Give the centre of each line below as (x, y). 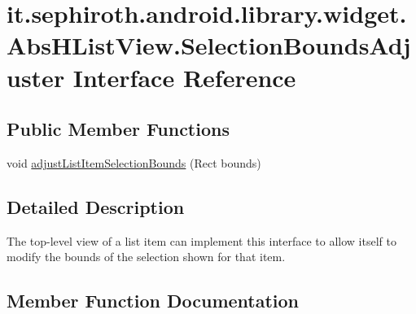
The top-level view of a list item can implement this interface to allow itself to (201, 240)
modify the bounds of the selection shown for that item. (146, 257)
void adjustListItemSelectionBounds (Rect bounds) (134, 162)
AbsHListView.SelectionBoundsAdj (209, 45)
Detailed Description (96, 206)
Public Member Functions (118, 129)
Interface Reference (184, 77)
